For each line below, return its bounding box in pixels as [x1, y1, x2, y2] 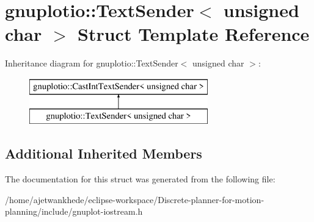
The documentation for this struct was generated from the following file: [5, 173, 276, 185]
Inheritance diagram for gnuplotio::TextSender [5, 57, 178, 70]
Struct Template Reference [78, 21, 310, 46]
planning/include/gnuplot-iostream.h [5, 205, 143, 218]
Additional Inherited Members [5, 144, 202, 163]
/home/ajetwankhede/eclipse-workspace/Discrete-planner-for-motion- [5, 193, 265, 206]
